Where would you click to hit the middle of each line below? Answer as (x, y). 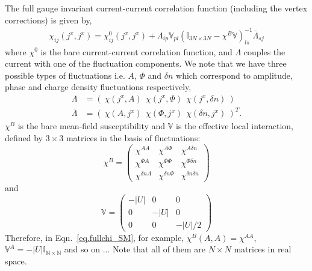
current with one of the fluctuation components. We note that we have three (146, 63)
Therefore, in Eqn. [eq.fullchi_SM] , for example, (95, 237)
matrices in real (263, 249)
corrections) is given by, (48, 20)
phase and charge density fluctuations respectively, (98, 87)
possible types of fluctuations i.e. (65, 75)
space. (16, 260)
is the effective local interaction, (235, 126)
